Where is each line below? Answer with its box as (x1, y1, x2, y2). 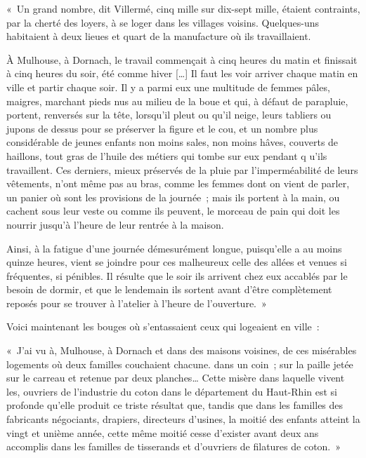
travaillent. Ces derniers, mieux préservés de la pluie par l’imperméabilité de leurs (6, 162, 358, 177)
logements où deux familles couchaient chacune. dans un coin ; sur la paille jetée (6, 356, 353, 371)
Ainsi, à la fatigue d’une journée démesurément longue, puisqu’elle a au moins (6, 241, 342, 255)
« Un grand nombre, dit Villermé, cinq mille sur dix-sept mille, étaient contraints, (6, 1, 360, 15)
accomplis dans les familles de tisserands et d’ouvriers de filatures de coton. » (6, 439, 341, 454)
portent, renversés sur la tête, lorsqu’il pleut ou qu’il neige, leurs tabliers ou (6, 107, 332, 122)
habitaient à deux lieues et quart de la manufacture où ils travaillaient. (6, 29, 311, 43)
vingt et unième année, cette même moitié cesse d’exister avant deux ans (6, 425, 319, 440)
